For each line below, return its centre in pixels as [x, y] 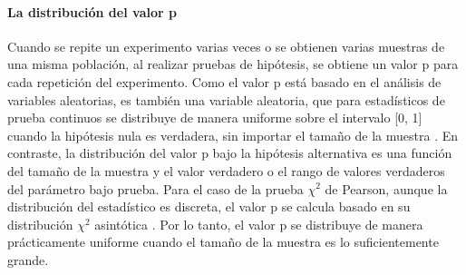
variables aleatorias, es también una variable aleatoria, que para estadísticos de [226, 99]
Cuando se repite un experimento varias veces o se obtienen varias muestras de [226, 46]
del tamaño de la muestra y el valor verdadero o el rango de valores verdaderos [226, 170]
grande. [28, 259]
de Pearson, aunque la [386, 188]
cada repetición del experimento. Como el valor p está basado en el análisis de [224, 81]
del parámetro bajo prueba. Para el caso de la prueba [155, 188]
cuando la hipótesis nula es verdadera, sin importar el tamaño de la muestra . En [233, 135]
